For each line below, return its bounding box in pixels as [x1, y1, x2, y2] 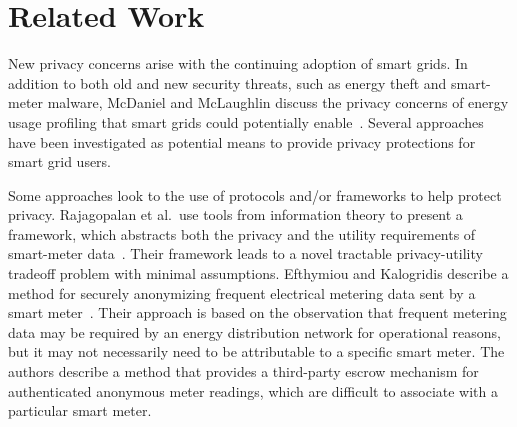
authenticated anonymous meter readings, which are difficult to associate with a [8, 380, 499, 401]
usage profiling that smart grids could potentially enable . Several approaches [8, 111, 484, 132]
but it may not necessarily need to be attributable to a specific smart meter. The [8, 341, 505, 362]
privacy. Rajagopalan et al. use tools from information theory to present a [8, 204, 463, 225]
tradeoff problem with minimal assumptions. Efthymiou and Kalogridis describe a [8, 263, 509, 284]
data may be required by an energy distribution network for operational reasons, [8, 321, 501, 342]
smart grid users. [8, 151, 112, 172]
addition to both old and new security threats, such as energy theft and [8, 72, 447, 93]
